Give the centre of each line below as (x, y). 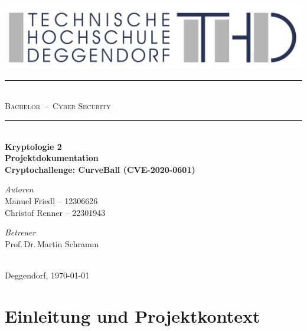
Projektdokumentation (52, 158)
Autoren (19, 189)
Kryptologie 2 (33, 146)
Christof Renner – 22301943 (55, 212)
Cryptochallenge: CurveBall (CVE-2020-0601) (100, 169)
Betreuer (20, 232)
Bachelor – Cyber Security (58, 106)
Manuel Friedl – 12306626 (51, 201)
